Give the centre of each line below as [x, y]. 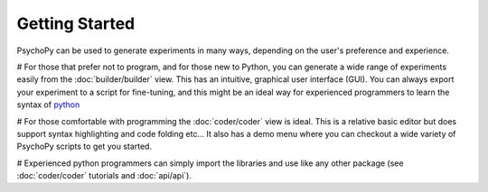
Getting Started [76, 23]
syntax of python [48, 105]
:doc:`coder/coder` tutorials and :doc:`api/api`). [104, 176]
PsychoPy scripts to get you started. [84, 146]
